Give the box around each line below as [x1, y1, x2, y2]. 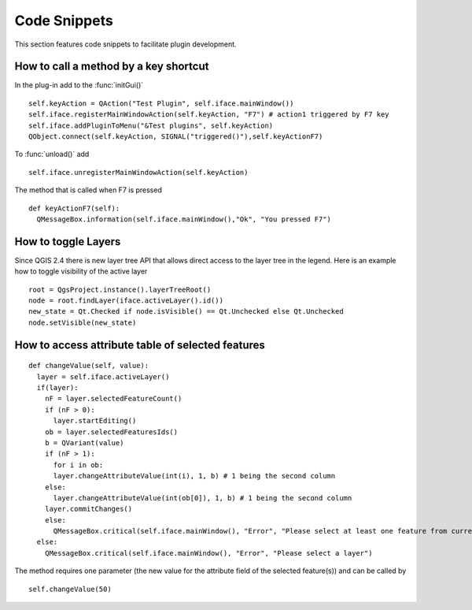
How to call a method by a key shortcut [14, 60, 209, 73]
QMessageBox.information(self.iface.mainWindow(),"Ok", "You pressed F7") [36, 214, 332, 224]
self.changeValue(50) [28, 584, 112, 593]
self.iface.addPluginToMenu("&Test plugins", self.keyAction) [28, 121, 274, 130]
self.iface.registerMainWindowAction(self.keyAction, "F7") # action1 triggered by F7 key [28, 110, 389, 119]
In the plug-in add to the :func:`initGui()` [14, 80, 144, 90]
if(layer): [36, 383, 79, 392]
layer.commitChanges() [44, 504, 133, 514]
